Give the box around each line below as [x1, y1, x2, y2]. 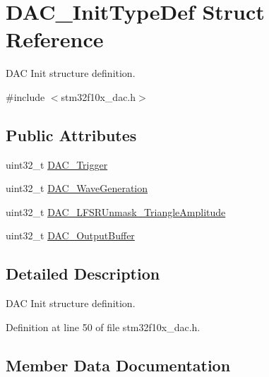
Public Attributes [6, 124, 137, 145]
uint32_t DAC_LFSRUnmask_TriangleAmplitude [6, 204, 226, 219]
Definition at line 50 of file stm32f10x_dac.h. [6, 319, 201, 334]
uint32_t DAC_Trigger [6, 157, 108, 172]
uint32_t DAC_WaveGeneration [6, 181, 148, 196]
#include [6, 89, 45, 104]
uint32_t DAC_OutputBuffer [6, 228, 135, 243]
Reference [6, 25, 104, 54]
